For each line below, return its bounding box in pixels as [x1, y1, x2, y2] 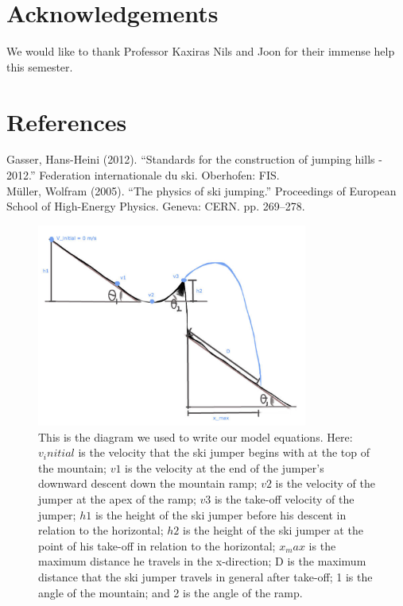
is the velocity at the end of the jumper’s [125, 459, 324, 476]
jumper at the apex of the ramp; [38, 491, 196, 508]
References [6, 105, 127, 137]
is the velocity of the [275, 475, 375, 492]
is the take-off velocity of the [214, 491, 355, 508]
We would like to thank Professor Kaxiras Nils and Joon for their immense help [6, 43, 395, 60]
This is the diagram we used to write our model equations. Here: [38, 428, 353, 445]
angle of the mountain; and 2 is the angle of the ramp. [38, 584, 303, 600]
